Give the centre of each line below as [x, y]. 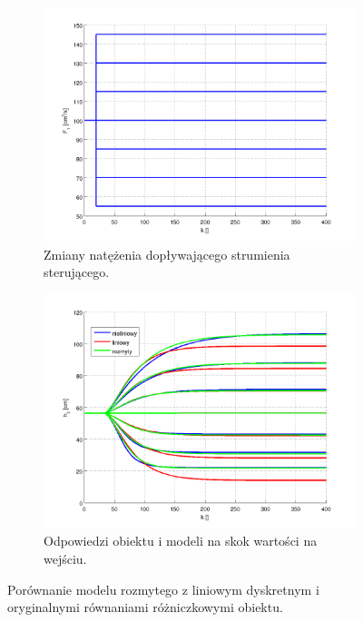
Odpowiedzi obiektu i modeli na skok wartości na [181, 541]
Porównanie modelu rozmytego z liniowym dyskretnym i [163, 589]
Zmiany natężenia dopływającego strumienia [167, 254]
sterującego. [77, 272]
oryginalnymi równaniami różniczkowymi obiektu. [145, 607]
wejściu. [65, 558]
